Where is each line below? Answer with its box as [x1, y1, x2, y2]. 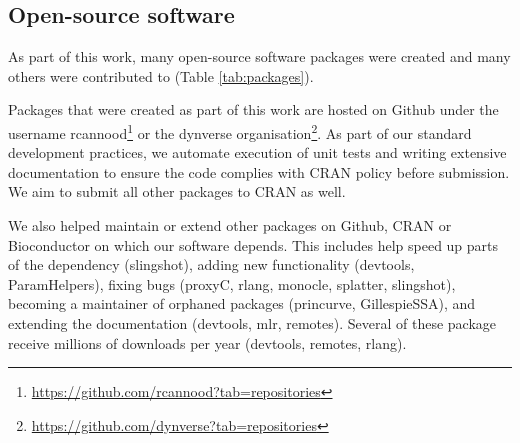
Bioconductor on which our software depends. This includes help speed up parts [8, 234, 499, 255]
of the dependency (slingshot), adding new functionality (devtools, [8, 254, 415, 275]
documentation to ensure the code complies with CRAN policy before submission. [8, 161, 510, 182]
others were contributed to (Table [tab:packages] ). [8, 65, 314, 86]
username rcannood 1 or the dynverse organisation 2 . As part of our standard [8, 119, 472, 143]
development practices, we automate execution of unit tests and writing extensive [8, 142, 507, 163]
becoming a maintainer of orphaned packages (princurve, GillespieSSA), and [8, 293, 476, 314]
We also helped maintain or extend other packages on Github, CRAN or [8, 215, 452, 236]
